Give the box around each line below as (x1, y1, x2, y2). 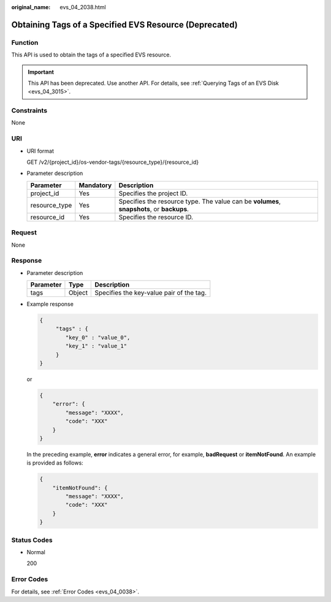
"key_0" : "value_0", (65, 334, 131, 341)
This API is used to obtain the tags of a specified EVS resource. (11, 51, 172, 58)
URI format (26, 147, 55, 155)
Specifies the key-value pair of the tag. (94, 288, 207, 297)
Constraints (11, 106, 48, 115)
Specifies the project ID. (118, 189, 188, 198)
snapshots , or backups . (118, 204, 189, 213)
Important (28, 68, 55, 75)
